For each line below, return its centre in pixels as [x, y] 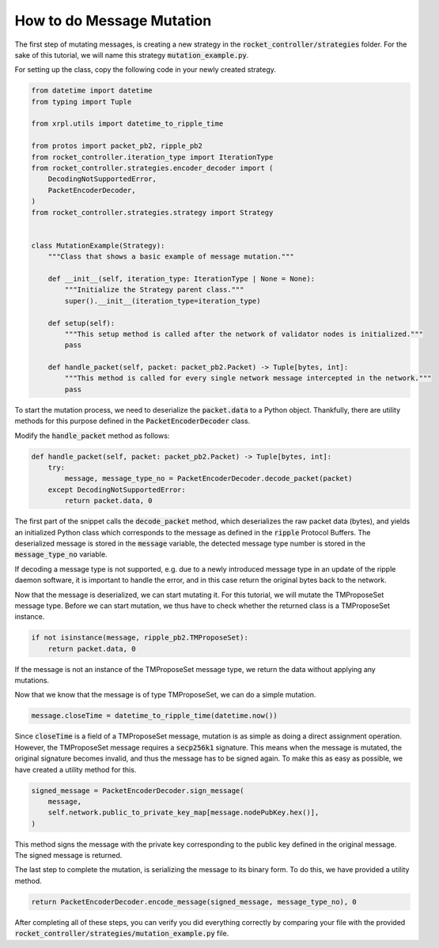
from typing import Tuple [81, 102]
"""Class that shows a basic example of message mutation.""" [171, 257]
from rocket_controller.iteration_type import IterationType [152, 157]
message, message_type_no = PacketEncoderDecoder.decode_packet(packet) [208, 479]
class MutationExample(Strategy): [98, 245]
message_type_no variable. [61, 554]
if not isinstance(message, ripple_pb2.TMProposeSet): [140, 638]
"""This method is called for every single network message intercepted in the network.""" [248, 378]
